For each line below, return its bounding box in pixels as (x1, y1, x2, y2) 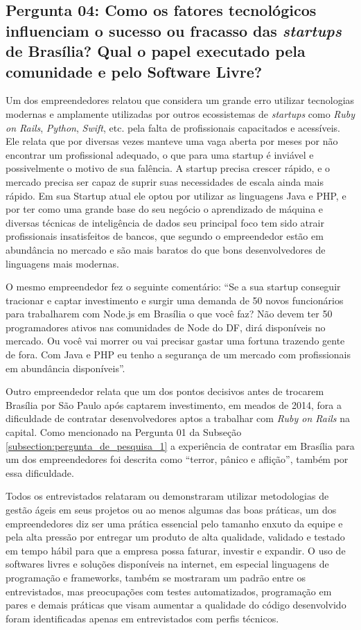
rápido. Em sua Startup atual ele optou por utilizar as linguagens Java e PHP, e (6, 188, 346, 202)
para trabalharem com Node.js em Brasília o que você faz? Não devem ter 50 (6, 306, 333, 321)
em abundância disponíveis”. (6, 360, 125, 375)
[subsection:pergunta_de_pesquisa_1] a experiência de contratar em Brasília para (6, 438, 355, 453)
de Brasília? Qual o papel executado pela (6, 40, 306, 62)
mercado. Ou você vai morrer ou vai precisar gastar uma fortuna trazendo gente (6, 333, 345, 348)
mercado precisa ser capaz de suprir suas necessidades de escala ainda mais (6, 174, 324, 189)
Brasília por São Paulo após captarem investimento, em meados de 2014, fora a (6, 397, 342, 412)
